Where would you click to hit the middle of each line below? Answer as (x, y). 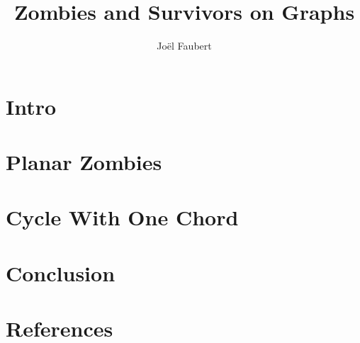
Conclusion (61, 272)
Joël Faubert (184, 46)
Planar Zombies (84, 162)
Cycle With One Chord (122, 217)
